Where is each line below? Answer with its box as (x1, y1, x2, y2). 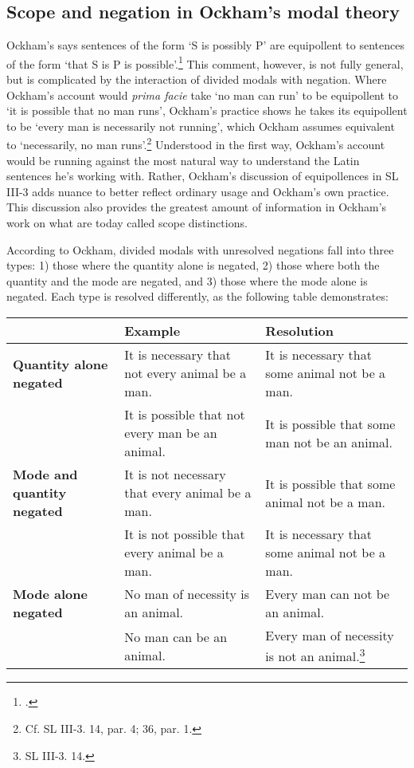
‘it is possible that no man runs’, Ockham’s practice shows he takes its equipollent (6, 102, 408, 119)
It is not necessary (124, 465, 226, 484)
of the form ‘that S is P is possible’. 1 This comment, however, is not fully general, (6, 53, 404, 72)
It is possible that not (124, 405, 245, 424)
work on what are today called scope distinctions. (6, 215, 248, 231)
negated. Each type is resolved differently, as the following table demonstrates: (6, 288, 389, 305)
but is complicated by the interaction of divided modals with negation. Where (6, 71, 387, 88)
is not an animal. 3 (265, 644, 365, 666)
